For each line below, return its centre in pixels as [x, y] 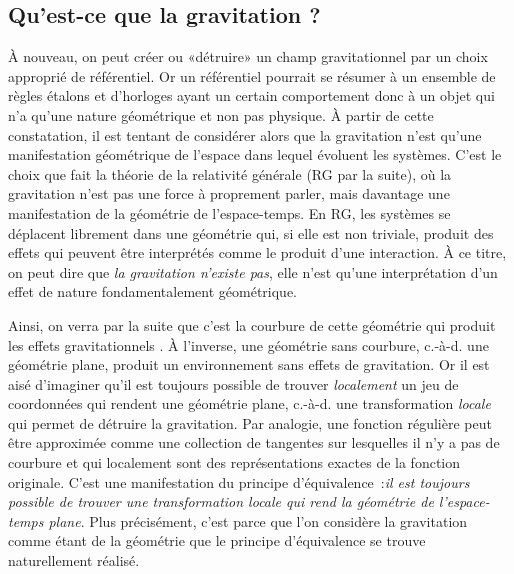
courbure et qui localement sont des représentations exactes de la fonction [234, 462]
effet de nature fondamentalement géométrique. [153, 291]
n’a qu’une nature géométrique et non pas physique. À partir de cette [221, 114]
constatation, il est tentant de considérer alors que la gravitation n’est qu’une [245, 134]
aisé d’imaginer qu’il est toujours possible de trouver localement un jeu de [233, 383]
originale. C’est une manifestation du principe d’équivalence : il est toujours [239, 481]
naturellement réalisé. [74, 560]
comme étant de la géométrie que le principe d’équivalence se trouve [217, 540]
